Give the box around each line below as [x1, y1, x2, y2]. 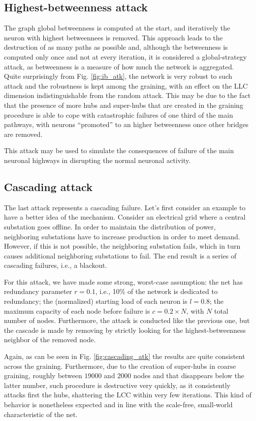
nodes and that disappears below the [133, 370, 245, 381]
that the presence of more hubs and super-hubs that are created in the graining [4, 99, 243, 110]
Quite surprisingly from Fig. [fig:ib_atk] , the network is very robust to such [4, 71, 232, 81]
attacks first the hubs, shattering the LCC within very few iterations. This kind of [4, 389, 252, 400]
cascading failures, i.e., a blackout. [4, 260, 107, 270]
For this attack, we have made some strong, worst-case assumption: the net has [4, 276, 243, 287]
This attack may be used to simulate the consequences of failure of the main [4, 145, 234, 156]
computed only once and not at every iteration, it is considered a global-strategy [4, 51, 247, 62]
